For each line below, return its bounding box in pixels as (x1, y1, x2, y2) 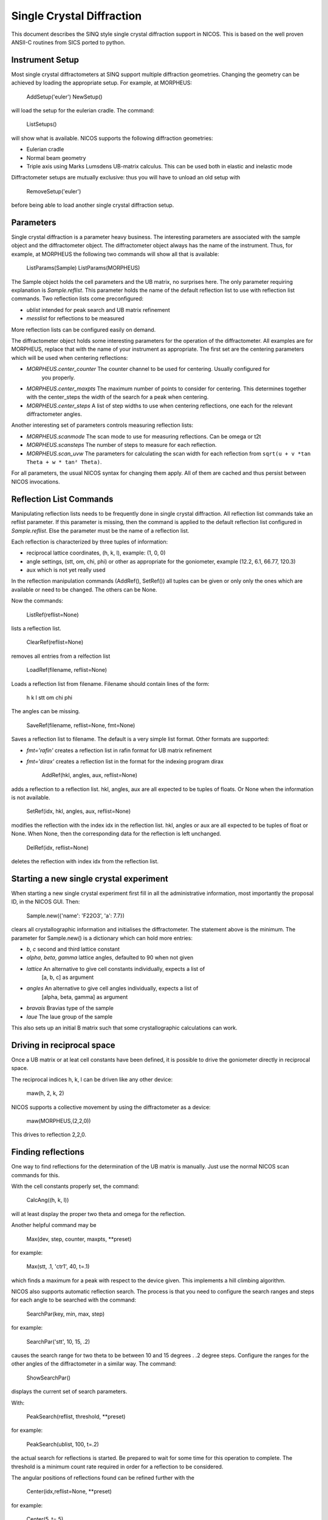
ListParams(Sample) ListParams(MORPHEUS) (26, 264, 140, 272)
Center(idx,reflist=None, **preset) (26, 1488, 112, 1495)
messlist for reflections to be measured (26, 315, 125, 322)
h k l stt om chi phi (26, 694, 73, 701)
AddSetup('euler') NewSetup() (26, 93, 103, 100)
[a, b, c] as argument (41, 973, 94, 981)
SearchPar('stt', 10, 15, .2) (26, 1338, 91, 1345)
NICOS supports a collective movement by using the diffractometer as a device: (11, 1104, 211, 1111)
